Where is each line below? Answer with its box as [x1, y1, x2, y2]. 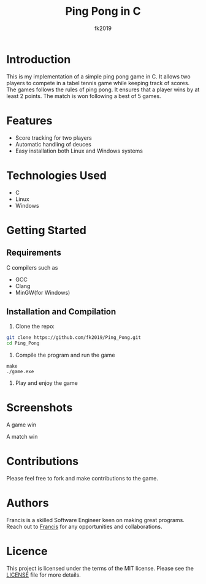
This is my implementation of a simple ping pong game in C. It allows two [6, 72, 191, 80]
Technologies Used [6, 169, 107, 182]
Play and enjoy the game [15, 379, 78, 387]
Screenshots [6, 401, 73, 415]
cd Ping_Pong [6, 340, 40, 347]
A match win [6, 433, 38, 441]
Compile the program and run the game [15, 351, 115, 359]
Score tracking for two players [15, 134, 92, 142]
